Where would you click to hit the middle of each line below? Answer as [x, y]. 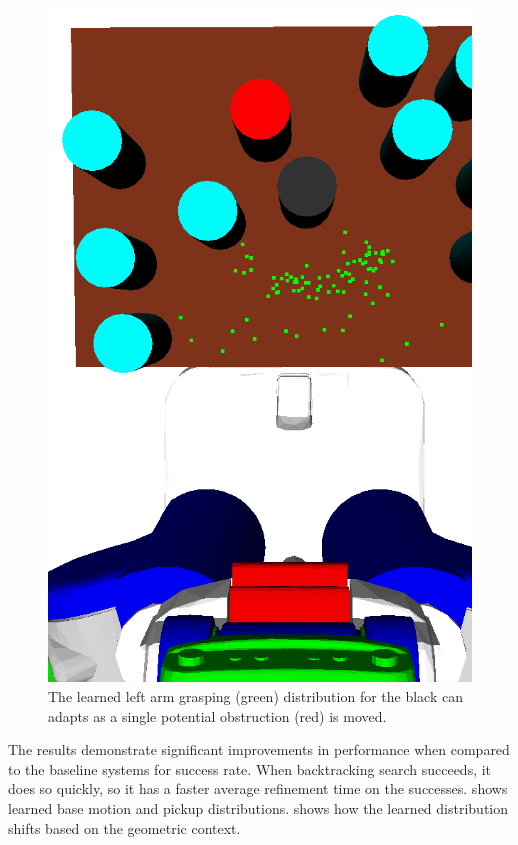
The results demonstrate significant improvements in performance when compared [259, 749]
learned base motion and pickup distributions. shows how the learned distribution [258, 807]
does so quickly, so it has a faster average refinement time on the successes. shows [258, 788]
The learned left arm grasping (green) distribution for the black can [255, 696]
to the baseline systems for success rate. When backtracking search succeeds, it [250, 768]
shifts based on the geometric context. [124, 827]
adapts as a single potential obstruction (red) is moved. [217, 715]
